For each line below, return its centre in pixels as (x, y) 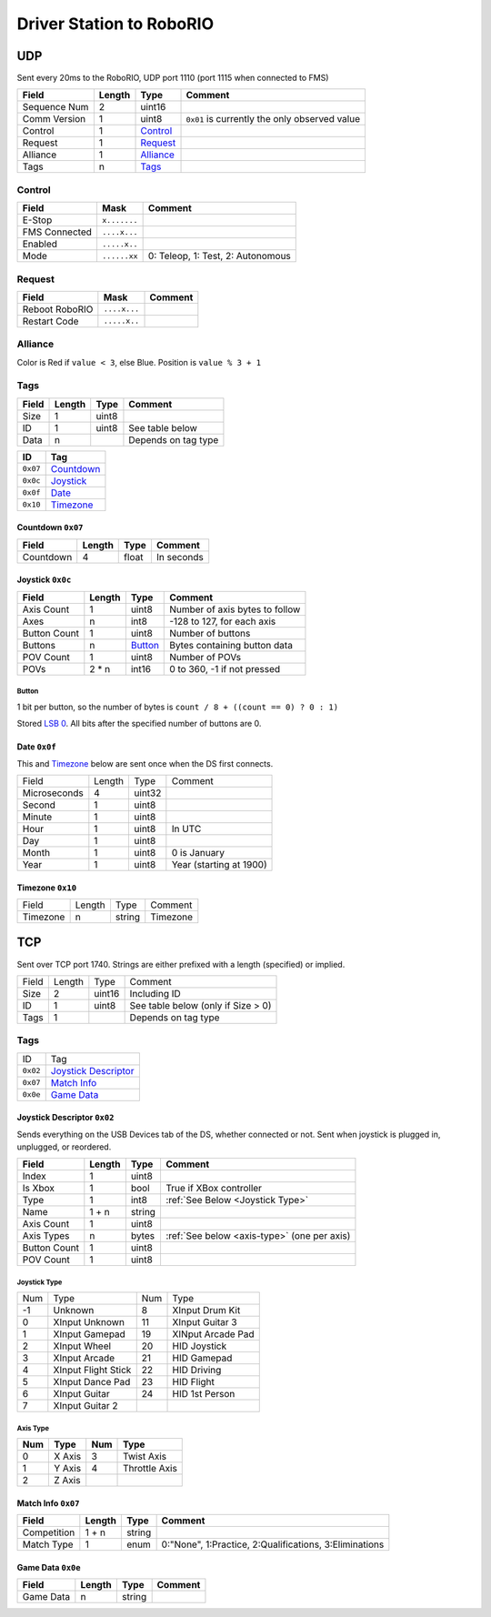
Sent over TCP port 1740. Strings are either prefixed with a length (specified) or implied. (181, 964)
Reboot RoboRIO (58, 309)
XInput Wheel (82, 1346)
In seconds (180, 557)
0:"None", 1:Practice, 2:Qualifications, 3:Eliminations (273, 1544)
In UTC (186, 829)
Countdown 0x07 (50, 527)
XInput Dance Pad (92, 1382)
